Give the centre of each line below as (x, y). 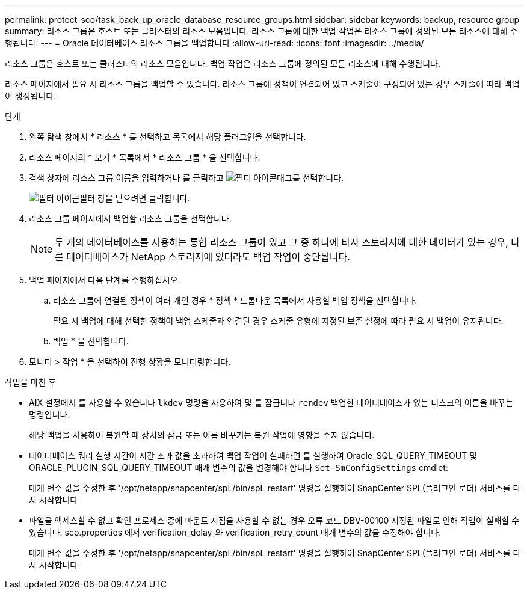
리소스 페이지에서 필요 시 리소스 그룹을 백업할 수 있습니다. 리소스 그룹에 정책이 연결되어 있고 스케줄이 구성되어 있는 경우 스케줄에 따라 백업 (262, 84)
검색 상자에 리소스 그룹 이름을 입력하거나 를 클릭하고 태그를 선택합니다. (186, 178)
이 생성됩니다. (31, 96)
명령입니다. (50, 415)
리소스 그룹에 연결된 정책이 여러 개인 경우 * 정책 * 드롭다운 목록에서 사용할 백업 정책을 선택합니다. (235, 300)
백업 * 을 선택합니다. (91, 341)
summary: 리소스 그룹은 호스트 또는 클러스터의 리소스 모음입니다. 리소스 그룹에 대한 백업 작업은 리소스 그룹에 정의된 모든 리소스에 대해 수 (261, 31)
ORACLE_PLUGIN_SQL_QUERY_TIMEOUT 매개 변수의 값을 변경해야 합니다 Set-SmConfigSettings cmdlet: (239, 467)
